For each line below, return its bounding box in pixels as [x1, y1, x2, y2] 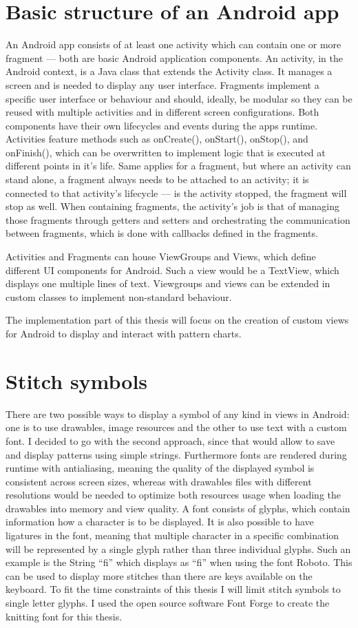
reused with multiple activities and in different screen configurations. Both [6, 105, 319, 119]
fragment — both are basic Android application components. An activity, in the [6, 50, 343, 65]
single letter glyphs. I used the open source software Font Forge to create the [6, 596, 330, 610]
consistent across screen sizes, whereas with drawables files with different [6, 474, 312, 488]
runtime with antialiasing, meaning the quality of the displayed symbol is [6, 461, 315, 475]
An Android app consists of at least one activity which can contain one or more [6, 37, 341, 52]
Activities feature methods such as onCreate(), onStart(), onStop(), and [6, 132, 308, 146]
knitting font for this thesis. [6, 609, 123, 623]
